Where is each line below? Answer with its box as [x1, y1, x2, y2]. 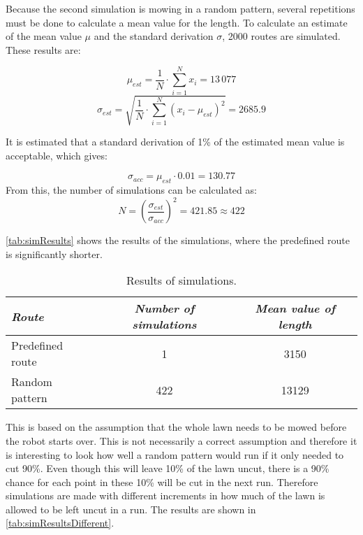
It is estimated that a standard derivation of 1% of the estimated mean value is [6, 134, 345, 149]
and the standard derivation [94, 29, 214, 43]
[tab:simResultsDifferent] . [6, 515, 114, 530]
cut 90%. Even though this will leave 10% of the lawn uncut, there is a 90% [6, 461, 329, 476]
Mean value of [255, 300, 336, 317]
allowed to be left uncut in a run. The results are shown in [6, 501, 256, 516]
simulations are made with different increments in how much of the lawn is [6, 488, 325, 503]
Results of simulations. [126, 272, 237, 289]
